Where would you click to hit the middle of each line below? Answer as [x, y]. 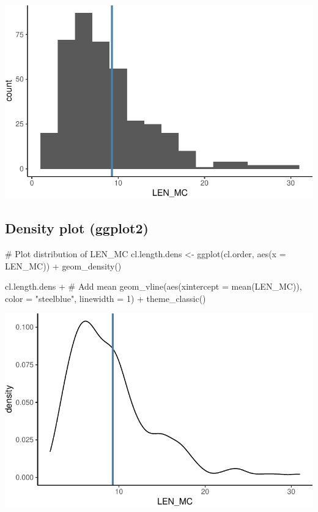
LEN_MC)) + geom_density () [63, 265]
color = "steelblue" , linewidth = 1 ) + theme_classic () [105, 298]
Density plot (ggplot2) [77, 228]
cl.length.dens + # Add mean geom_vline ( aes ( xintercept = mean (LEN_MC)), [153, 286]
